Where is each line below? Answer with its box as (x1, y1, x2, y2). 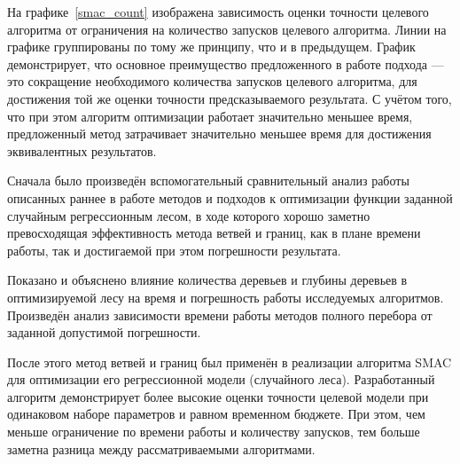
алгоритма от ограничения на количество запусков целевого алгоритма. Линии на (7, 20, 447, 38)
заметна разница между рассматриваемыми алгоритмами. (7, 439, 316, 458)
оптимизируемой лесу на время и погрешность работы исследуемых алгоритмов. (7, 287, 444, 306)
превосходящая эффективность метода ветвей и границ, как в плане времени (7, 224, 421, 242)
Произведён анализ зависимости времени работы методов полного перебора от (7, 305, 433, 324)
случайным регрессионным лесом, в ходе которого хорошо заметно (7, 206, 370, 224)
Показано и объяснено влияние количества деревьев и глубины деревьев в (7, 271, 408, 289)
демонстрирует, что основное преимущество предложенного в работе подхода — (7, 54, 444, 73)
